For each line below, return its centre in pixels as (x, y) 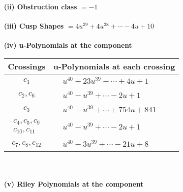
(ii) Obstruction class (41, 6)
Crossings (27, 66)
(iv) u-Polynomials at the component (68, 45)
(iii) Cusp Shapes (34, 26)
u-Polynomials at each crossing (114, 66)
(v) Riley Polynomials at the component (74, 183)
